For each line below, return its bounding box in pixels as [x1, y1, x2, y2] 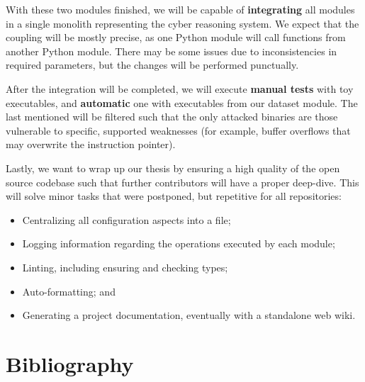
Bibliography [6, 349, 134, 378]
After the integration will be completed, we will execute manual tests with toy [6, 81, 354, 96]
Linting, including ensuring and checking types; [22, 259, 228, 274]
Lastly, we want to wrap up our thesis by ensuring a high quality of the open [6, 160, 340, 175]
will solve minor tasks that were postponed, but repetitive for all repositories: [6, 189, 342, 203]
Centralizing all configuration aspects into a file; [22, 212, 231, 227]
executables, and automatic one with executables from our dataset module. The [6, 95, 358, 110]
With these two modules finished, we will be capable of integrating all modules [6, 2, 355, 16]
